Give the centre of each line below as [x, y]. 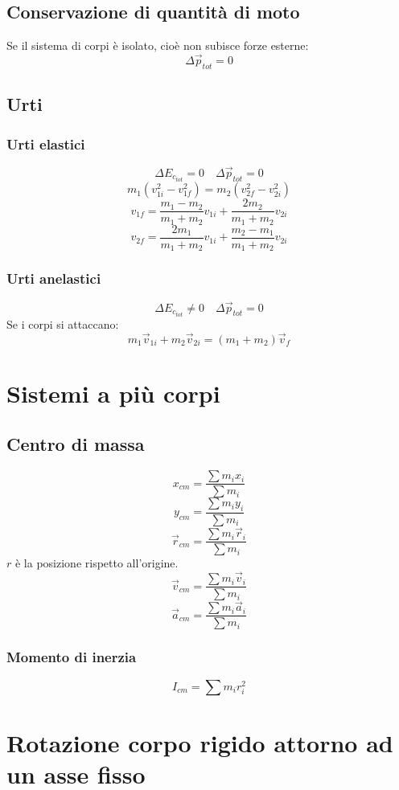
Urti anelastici [54, 278]
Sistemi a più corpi [113, 393]
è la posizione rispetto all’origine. [97, 563]
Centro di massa [76, 444]
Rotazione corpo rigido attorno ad [200, 742]
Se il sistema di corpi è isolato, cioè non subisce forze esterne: [158, 45]
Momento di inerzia [72, 657]
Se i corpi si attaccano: [63, 323]
